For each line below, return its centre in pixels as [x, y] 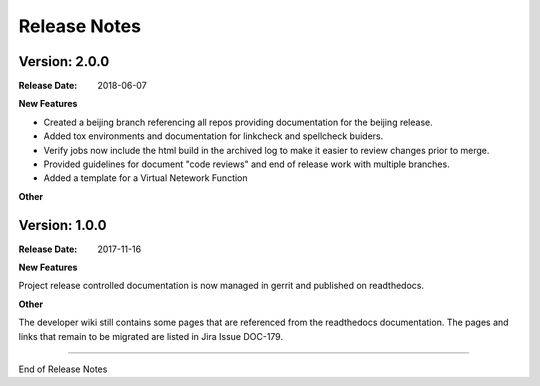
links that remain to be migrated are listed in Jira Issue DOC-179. [151, 336]
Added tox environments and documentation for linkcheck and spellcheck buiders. [213, 136]
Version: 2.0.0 [64, 61]
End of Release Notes [63, 369]
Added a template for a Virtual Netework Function [146, 178]
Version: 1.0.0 [62, 225]
